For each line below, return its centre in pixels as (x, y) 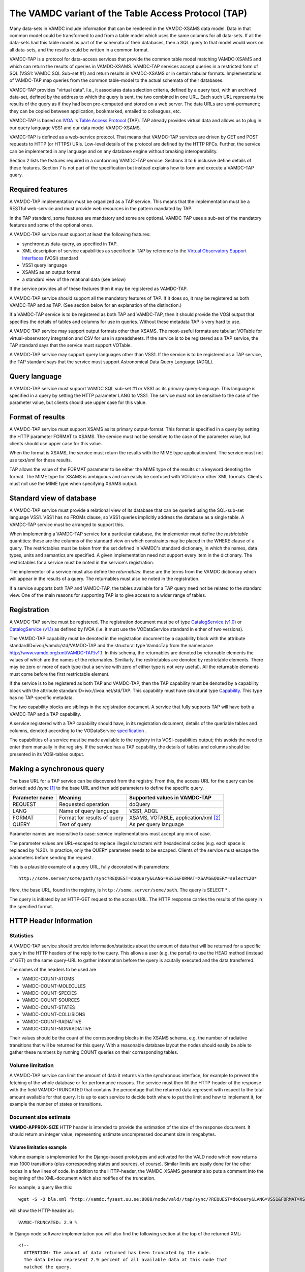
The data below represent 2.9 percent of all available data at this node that (126, 1260)
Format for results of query (91, 818)
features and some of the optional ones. (51, 225)
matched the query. (48, 1267)
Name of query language (89, 811)
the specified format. (31, 906)
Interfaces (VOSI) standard (50, 258)
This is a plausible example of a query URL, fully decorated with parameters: (89, 867)
